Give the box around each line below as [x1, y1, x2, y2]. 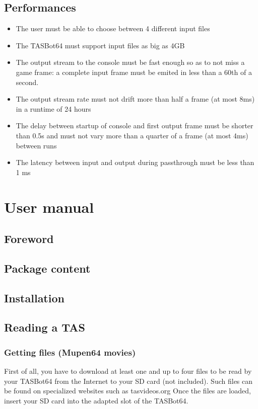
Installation [4, 290, 64, 305]
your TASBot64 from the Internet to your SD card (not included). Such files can [4, 375, 253, 386]
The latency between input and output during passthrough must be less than [16, 157, 254, 168]
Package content [4, 260, 91, 276]
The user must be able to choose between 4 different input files [16, 23, 210, 34]
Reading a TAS [4, 319, 85, 335]
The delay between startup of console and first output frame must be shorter [16, 120, 253, 131]
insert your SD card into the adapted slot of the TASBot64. [4, 395, 188, 405]
